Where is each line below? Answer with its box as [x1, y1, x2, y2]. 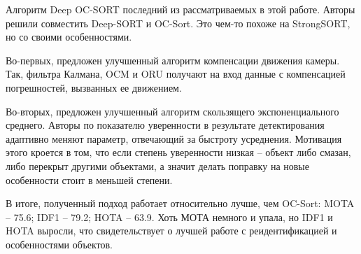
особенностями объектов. [6, 237, 113, 251]
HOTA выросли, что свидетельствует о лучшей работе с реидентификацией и [6, 223, 337, 238]
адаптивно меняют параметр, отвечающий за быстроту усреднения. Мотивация [6, 131, 342, 146]
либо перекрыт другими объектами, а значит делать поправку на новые [6, 158, 309, 173]
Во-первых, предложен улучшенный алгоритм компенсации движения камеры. [6, 52, 340, 67]
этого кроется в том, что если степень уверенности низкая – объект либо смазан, [6, 145, 351, 160]
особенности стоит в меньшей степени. [6, 172, 173, 187]
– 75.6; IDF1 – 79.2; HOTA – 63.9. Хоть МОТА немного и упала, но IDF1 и [6, 209, 333, 224]
